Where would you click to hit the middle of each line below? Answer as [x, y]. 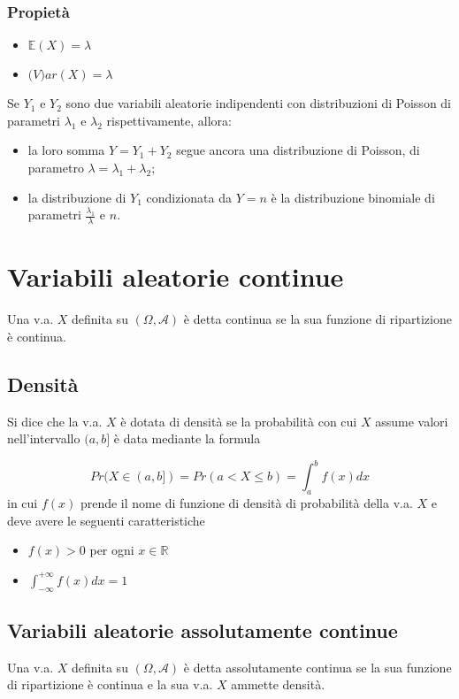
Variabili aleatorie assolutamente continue [203, 630]
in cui [23, 503]
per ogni [112, 550]
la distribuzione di [77, 197]
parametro [56, 167]
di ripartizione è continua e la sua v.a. [110, 684]
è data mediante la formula [187, 438]
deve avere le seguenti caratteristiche [106, 520]
